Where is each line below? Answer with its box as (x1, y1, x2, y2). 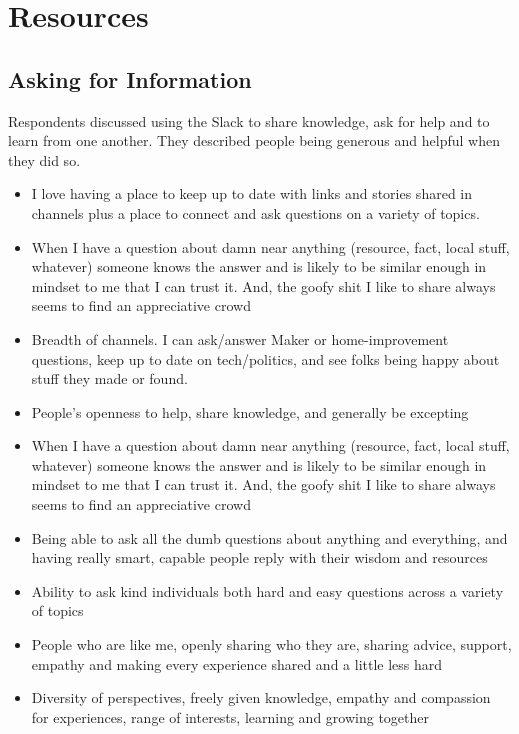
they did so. (8, 149, 81, 170)
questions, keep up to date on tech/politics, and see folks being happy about (31, 348, 500, 369)
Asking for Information (8, 63, 252, 94)
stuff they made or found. (31, 368, 188, 389)
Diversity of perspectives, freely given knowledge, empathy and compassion (31, 687, 491, 708)
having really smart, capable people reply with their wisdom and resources (31, 547, 488, 568)
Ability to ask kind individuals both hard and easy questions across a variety (31, 580, 504, 601)
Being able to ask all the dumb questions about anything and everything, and (31, 527, 508, 548)
